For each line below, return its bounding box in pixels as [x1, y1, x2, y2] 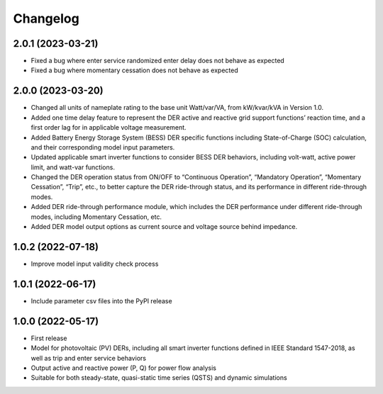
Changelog [13, 11, 79, 26]
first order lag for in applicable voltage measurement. [30, 123, 187, 132]
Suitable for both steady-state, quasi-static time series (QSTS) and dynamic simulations [30, 373, 287, 382]
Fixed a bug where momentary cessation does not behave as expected [30, 66, 238, 74]
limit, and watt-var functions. [30, 163, 115, 171]
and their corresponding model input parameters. [30, 142, 175, 152]
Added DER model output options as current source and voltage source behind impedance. [30, 223, 298, 231]
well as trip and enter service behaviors [30, 354, 147, 362]
